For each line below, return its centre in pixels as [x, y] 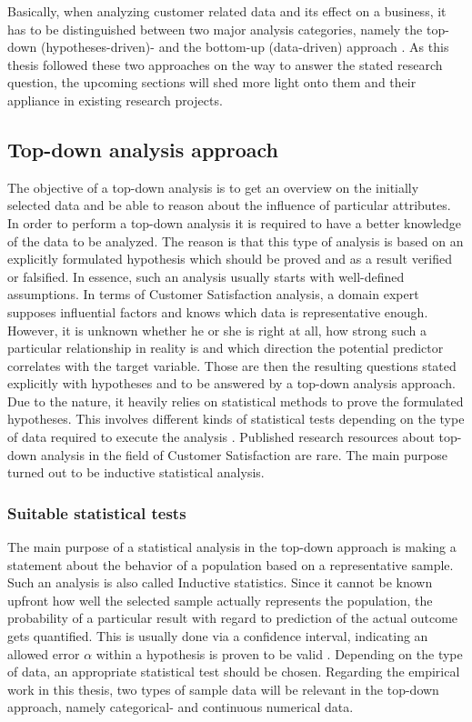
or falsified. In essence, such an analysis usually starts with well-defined [206, 276]
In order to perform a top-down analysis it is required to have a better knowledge [235, 222]
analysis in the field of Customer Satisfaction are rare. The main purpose [244, 454]
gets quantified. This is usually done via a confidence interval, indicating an [218, 636]
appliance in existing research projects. [115, 100]
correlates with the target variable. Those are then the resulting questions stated [232, 365]
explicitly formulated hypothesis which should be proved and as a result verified [230, 259]
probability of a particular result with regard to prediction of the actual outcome [233, 618]
